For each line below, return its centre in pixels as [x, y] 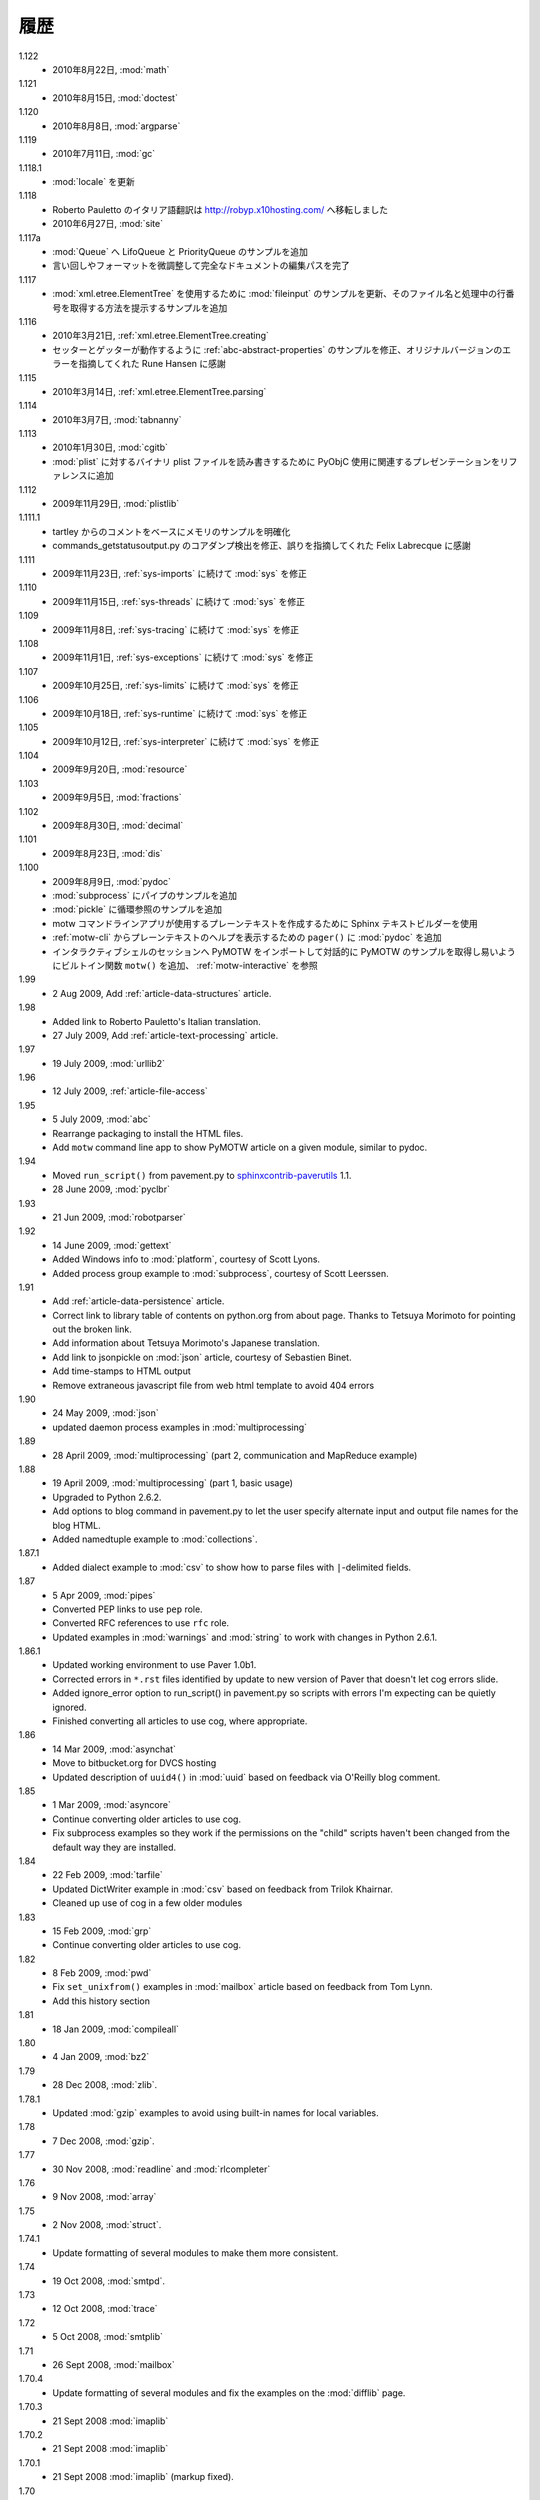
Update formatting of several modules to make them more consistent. [195, 2252]
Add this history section [101, 2001]
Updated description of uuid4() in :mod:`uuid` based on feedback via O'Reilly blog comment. [246, 1777]
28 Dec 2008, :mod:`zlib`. [105, 2085]
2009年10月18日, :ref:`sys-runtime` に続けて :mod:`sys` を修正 [180, 713]
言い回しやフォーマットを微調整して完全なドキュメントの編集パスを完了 [201, 266]
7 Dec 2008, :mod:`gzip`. [103, 2141]
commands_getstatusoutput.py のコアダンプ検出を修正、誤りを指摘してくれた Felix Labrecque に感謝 [261, 546]
